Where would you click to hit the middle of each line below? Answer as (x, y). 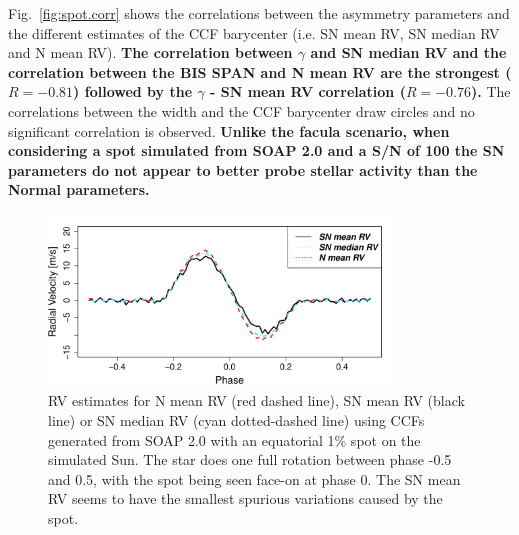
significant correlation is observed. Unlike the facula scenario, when (229, 130)
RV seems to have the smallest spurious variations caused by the (245, 498)
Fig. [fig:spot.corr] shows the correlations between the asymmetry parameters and (259, 13)
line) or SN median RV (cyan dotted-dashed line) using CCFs (236, 419)
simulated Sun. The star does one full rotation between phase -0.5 (250, 459)
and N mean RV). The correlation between (150, 52)
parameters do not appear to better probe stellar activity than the (243, 169)
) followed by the (133, 91)
